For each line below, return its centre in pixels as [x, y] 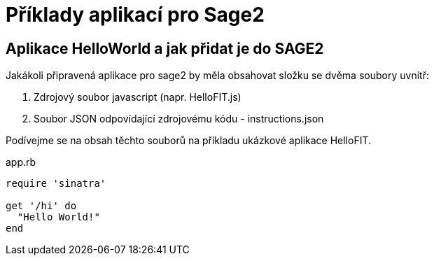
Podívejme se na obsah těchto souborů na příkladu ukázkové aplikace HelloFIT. [189, 141]
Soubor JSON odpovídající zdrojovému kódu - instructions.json [179, 119]
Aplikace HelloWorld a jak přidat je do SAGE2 [165, 48]
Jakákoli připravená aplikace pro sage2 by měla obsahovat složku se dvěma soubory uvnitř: [217, 76]
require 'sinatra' [56, 184]
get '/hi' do [41, 206]
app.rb [21, 162]
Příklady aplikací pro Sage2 [135, 15]
